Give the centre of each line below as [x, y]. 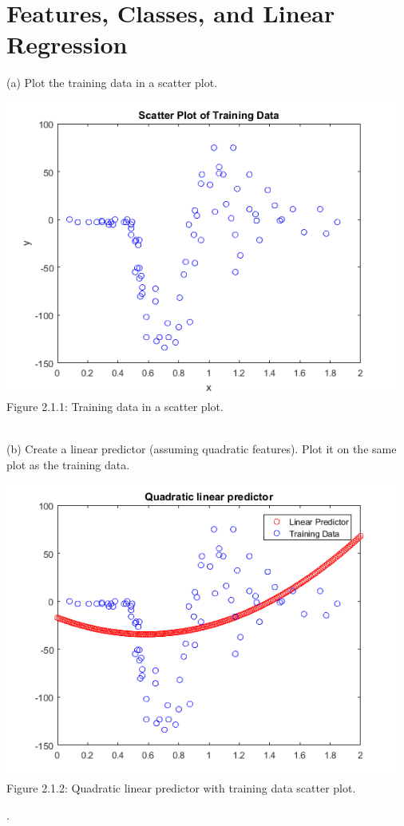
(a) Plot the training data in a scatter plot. [112, 83]
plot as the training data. [68, 464]
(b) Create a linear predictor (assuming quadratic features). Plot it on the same [202, 449]
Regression [67, 44]
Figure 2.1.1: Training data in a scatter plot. [115, 406]
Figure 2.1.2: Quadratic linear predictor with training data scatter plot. [181, 788]
